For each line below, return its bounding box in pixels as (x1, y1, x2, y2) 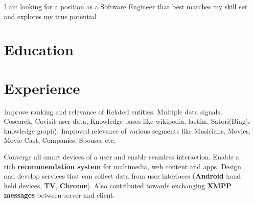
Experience (4, 78, 80, 98)
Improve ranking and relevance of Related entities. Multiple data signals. (4, 106, 222, 116)
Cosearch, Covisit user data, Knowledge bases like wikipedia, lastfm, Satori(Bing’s (4, 116, 251, 126)
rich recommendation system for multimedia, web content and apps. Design (4, 161, 241, 171)
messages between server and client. (4, 190, 115, 200)
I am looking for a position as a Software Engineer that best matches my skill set (4, 1, 248, 11)
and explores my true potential (4, 11, 96, 21)
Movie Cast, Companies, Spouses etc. (4, 135, 116, 145)
